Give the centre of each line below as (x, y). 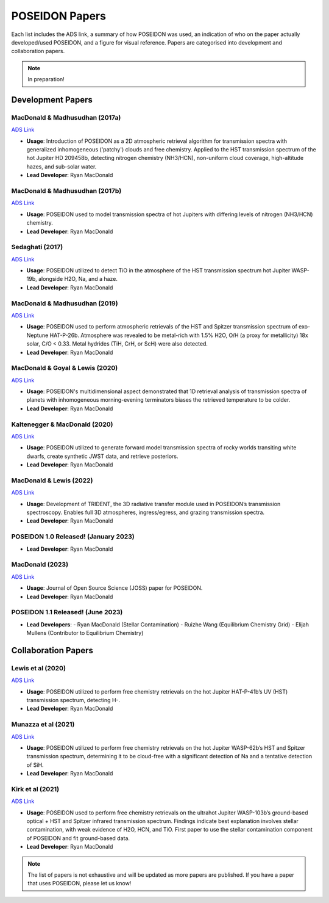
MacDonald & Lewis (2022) (52, 481)
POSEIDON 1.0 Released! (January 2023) (73, 537)
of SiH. (35, 765)
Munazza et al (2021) (43, 725)
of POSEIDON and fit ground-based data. (78, 838)
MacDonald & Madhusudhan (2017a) (66, 117)
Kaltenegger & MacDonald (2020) (62, 424)
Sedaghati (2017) (37, 247)
